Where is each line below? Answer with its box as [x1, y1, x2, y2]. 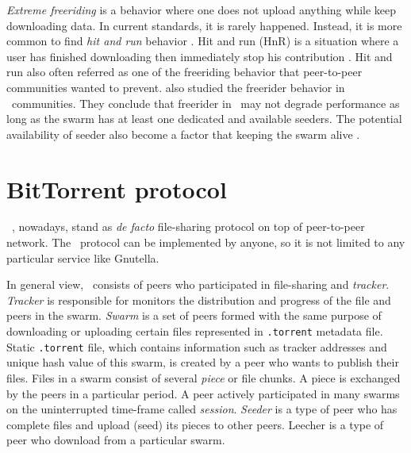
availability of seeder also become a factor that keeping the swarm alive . [6, 125, 360, 142]
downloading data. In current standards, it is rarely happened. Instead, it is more [6, 17, 402, 33]
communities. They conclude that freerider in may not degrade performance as [11, 94, 400, 111]
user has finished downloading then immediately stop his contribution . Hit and [6, 48, 393, 64]
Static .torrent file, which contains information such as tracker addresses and [6, 338, 387, 355]
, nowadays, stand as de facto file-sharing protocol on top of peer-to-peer [12, 218, 365, 235]
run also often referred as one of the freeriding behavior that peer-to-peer [6, 63, 363, 80]
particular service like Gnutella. [6, 249, 159, 266]
